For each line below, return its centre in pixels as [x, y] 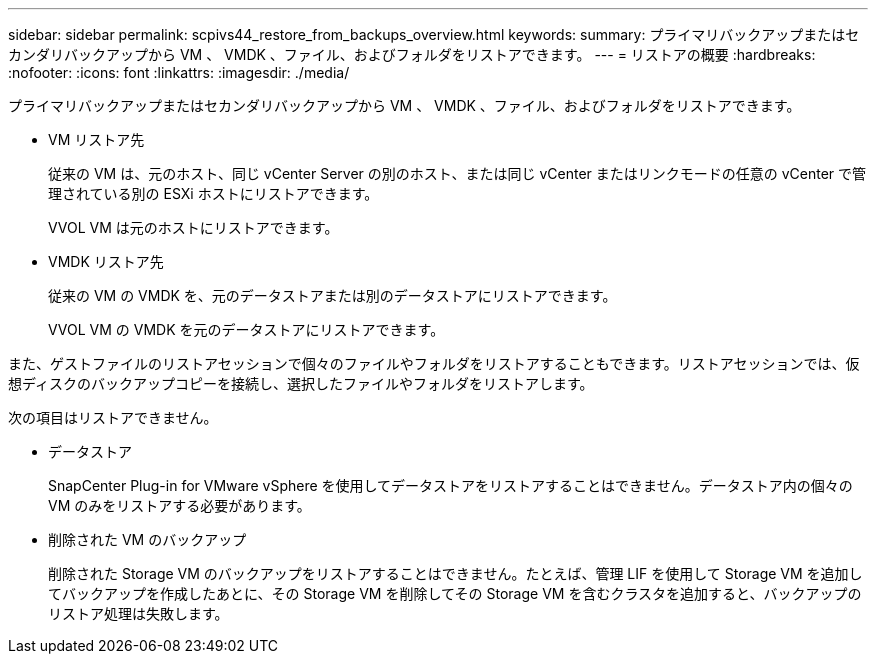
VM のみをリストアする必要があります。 [179, 505]
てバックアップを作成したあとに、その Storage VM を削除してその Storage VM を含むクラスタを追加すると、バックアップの [455, 593]
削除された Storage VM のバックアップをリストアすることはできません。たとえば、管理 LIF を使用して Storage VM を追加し [455, 573]
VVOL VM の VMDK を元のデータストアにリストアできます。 [246, 329]
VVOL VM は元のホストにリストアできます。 [193, 227]
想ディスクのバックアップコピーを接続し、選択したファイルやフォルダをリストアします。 [301, 383]
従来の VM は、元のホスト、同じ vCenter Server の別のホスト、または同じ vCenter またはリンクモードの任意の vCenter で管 [457, 173]
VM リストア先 [96, 139]
